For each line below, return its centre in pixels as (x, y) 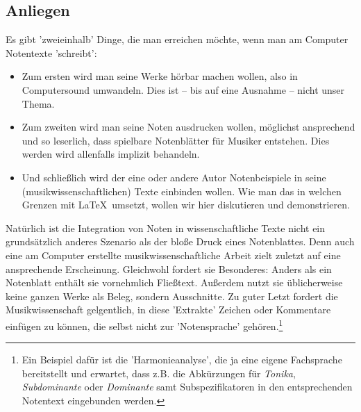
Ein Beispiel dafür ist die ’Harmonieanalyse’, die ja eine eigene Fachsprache (182, 360)
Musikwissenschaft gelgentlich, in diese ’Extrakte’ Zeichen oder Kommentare (168, 310)
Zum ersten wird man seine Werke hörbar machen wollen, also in (160, 76)
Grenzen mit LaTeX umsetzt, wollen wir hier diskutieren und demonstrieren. (186, 205)
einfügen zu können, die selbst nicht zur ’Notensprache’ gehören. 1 (144, 324)
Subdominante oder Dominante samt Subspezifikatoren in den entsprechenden (187, 387)
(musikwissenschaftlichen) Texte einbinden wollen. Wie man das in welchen (182, 191)
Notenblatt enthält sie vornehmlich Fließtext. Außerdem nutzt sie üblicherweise (174, 282)
